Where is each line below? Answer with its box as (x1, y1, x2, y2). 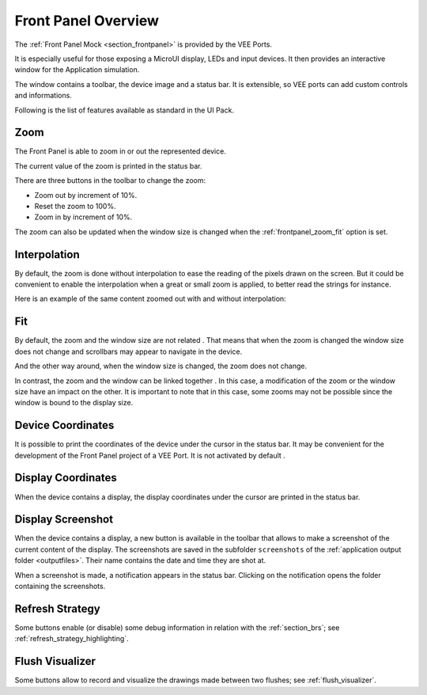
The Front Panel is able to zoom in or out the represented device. (14, 146, 227, 156)
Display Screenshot (14, 513, 114, 526)
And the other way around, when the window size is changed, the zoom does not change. (14, 361, 308, 371)
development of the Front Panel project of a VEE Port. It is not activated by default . (14, 450, 286, 460)
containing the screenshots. (14, 581, 106, 591)
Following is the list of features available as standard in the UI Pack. (14, 105, 235, 115)
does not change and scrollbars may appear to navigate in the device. (14, 347, 243, 356)
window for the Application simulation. (14, 65, 140, 74)
